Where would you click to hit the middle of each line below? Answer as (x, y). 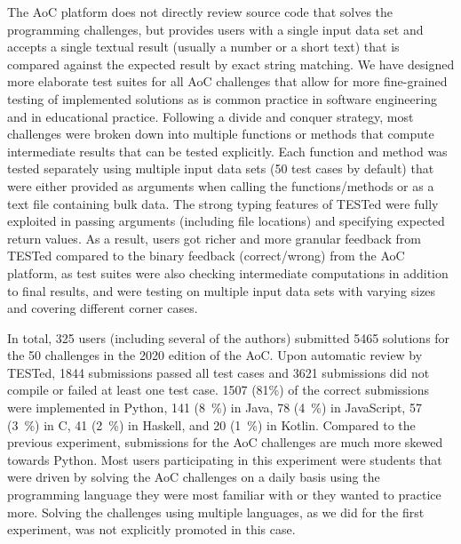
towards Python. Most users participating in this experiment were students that (225, 459)
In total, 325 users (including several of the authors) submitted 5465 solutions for (229, 337)
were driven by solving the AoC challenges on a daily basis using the (194, 477)
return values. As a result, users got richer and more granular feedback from (214, 238)
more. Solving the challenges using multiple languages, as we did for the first (216, 512)
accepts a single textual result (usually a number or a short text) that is (203, 47)
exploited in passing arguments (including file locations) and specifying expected (226, 221)
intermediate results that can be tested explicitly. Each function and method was (227, 151)
